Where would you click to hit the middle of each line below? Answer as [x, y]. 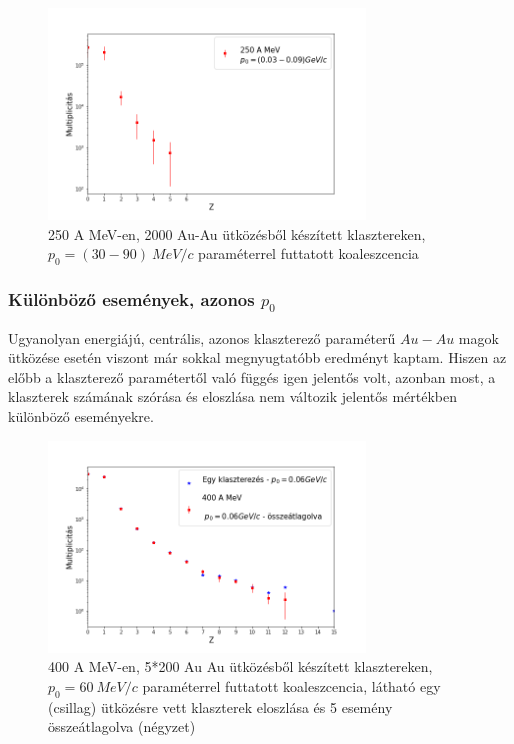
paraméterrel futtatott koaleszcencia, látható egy [291, 685]
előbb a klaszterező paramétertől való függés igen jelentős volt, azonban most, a [252, 376]
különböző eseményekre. [81, 415]
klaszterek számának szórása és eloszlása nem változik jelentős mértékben [233, 396]
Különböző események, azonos [131, 298]
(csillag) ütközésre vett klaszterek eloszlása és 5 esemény [220, 706]
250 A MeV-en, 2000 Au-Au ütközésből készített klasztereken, [237, 233]
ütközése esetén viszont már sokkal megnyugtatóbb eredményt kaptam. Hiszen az [257, 357]
